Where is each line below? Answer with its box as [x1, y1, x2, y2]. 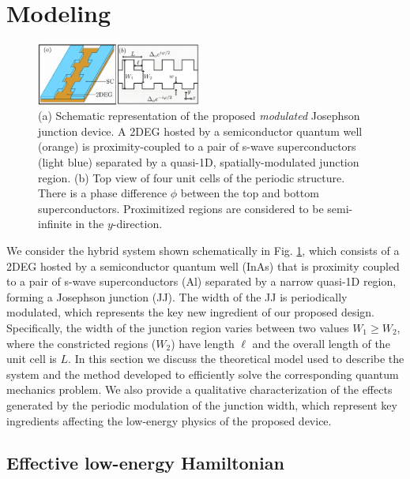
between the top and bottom [180, 185, 319, 201]
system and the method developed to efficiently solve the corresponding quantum [6, 365, 399, 382]
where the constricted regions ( [6, 335, 156, 351]
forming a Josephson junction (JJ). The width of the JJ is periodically [6, 288, 348, 305]
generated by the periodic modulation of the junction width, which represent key [6, 396, 397, 413]
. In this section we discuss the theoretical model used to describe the [68, 350, 404, 367]
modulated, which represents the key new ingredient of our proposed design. [6, 304, 375, 320]
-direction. [112, 215, 163, 232]
